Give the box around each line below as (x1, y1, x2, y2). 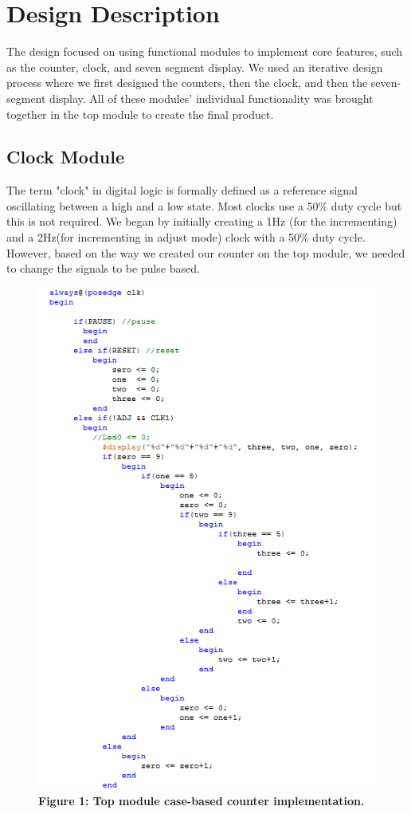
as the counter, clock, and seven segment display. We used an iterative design (6, 58, 383, 75)
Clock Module (6, 144, 125, 169)
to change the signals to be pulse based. (6, 260, 200, 277)
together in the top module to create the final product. (6, 105, 274, 122)
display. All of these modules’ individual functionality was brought (49, 89, 374, 106)
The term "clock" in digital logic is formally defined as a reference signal (6, 182, 358, 199)
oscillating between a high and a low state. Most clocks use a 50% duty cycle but (6, 197, 402, 214)
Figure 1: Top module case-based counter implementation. (38, 792, 365, 809)
